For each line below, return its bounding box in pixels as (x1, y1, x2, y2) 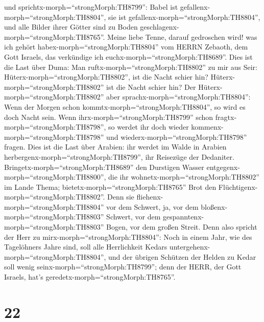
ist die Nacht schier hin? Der (106, 81, 196, 92)
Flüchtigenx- (218, 181, 258, 192)
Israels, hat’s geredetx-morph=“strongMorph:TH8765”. (4, 271, 176, 282)
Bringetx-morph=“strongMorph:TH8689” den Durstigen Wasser (4, 161, 204, 172)
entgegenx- (206, 161, 240, 172)
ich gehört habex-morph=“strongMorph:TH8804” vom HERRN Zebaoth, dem (4, 41, 248, 52)
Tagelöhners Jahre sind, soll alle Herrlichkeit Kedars (4, 241, 167, 252)
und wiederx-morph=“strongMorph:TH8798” (106, 131, 247, 142)
